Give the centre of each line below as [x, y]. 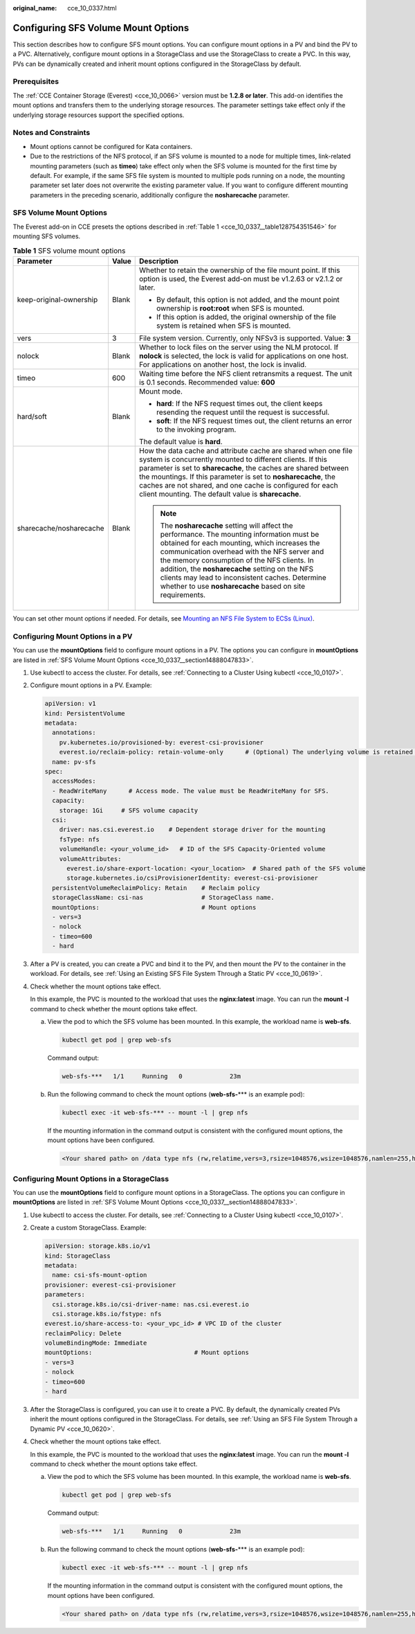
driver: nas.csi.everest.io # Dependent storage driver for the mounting [192, 830]
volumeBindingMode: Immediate [96, 1343]
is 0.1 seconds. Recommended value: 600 [207, 382]
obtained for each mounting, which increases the [240, 543]
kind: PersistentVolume [85, 713]
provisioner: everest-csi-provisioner [110, 1285]
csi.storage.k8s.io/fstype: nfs [107, 1314]
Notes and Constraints [52, 133]
